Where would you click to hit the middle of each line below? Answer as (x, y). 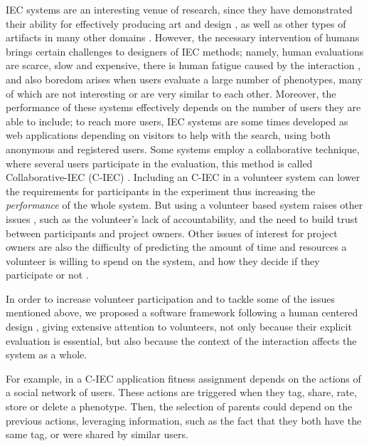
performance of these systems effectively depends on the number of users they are (183, 107)
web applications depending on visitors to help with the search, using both (168, 135)
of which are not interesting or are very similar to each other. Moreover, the (171, 93)
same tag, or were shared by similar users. (97, 434)
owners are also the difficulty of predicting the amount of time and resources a (176, 247)
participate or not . (47, 275)
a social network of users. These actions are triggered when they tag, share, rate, (181, 392)
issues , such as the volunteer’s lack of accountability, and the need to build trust (182, 218)
